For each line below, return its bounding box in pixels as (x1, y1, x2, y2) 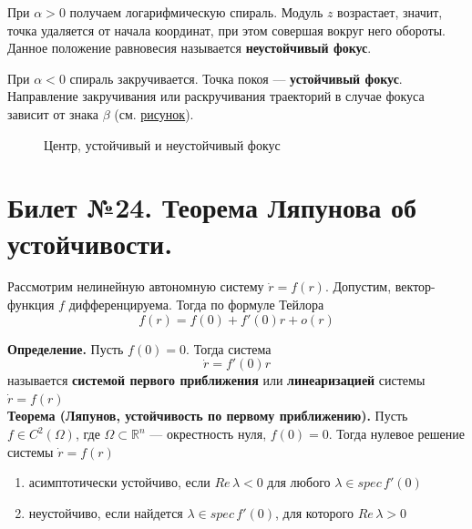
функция (7, 295, 55, 314)
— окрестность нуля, (149, 424, 267, 443)
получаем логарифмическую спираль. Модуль (69, 3, 323, 21)
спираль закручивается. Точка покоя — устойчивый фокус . (69, 68, 403, 87)
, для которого (274, 503, 354, 522)
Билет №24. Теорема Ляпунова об (7, 188, 417, 226)
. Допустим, (324, 277, 392, 296)
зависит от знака (7, 104, 98, 123)
